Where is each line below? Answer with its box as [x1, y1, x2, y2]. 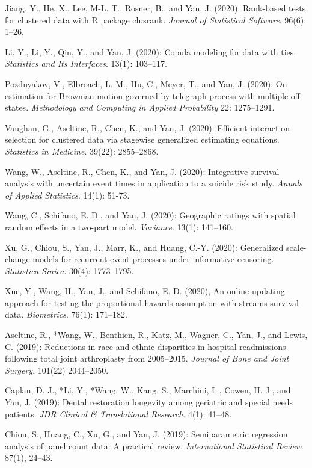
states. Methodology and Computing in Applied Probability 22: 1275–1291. [5, 101, 275, 114]
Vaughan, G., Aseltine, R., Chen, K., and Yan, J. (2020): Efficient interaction [5, 121, 290, 134]
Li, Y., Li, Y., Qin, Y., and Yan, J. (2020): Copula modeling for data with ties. [5, 45, 296, 58]
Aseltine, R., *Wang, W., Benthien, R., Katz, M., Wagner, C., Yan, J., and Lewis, [5, 328, 308, 341]
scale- [286, 241, 307, 253]
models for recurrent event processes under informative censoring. [32, 253, 274, 265]
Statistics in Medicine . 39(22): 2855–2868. [5, 144, 159, 157]
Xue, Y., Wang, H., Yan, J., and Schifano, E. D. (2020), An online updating [5, 285, 285, 297]
